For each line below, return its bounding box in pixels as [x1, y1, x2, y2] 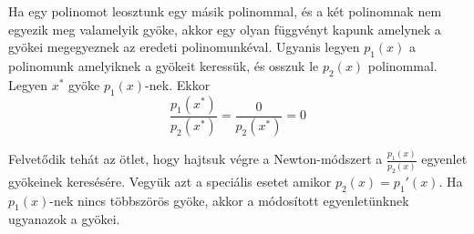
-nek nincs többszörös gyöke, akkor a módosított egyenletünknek [49, 190, 409, 209]
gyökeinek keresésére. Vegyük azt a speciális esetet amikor [8, 171, 332, 190]
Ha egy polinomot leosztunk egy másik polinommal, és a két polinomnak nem [8, 2, 442, 20]
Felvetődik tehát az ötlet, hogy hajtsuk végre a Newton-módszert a [8, 149, 383, 168]
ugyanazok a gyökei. [8, 209, 120, 229]
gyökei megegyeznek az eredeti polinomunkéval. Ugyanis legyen [8, 37, 360, 56]
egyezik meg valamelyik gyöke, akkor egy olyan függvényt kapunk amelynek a [8, 19, 441, 38]
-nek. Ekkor [145, 75, 211, 94]
